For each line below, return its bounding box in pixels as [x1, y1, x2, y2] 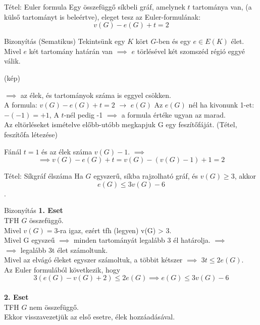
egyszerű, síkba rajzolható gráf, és [93, 171, 198, 181]
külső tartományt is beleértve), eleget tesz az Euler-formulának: [4, 11, 201, 22]
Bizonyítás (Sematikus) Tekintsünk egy [4, 36, 125, 46]
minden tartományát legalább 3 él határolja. [73, 235, 211, 245]
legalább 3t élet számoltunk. [20, 244, 108, 255]
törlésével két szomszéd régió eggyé [137, 45, 245, 56]
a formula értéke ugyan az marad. [121, 109, 226, 120]
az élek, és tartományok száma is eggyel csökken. [20, 89, 171, 100]
